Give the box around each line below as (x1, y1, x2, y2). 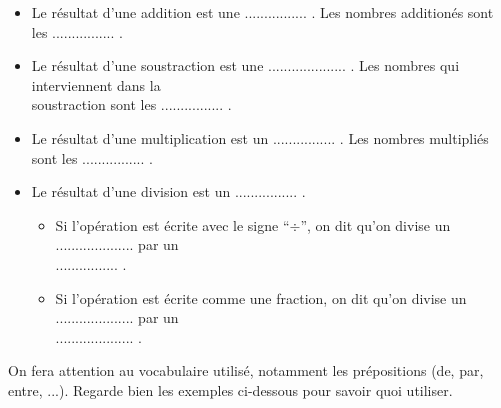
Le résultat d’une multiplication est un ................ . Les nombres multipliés (31, 127, 489, 148)
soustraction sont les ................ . (31, 94, 232, 115)
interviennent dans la (31, 74, 161, 95)
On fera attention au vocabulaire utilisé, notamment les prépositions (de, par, (8, 360, 484, 381)
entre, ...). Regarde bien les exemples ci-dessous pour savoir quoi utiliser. (8, 379, 453, 400)
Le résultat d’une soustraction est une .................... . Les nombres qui (31, 55, 460, 76)
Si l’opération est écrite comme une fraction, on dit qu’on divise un (55, 287, 467, 308)
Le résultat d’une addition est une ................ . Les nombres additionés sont (31, 2, 494, 22)
